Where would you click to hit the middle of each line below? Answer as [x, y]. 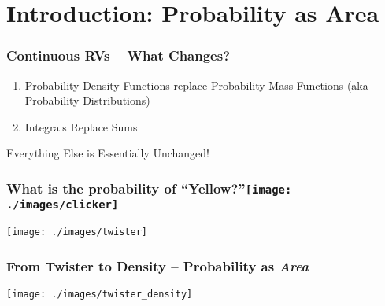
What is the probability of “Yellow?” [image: [149, 188]
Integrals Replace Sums [81, 126]
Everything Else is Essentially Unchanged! [108, 153]
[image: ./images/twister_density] [100, 295]
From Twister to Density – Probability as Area [158, 265]
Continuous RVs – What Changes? [118, 55]
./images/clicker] [63, 205]
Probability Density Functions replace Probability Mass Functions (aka [196, 85]
